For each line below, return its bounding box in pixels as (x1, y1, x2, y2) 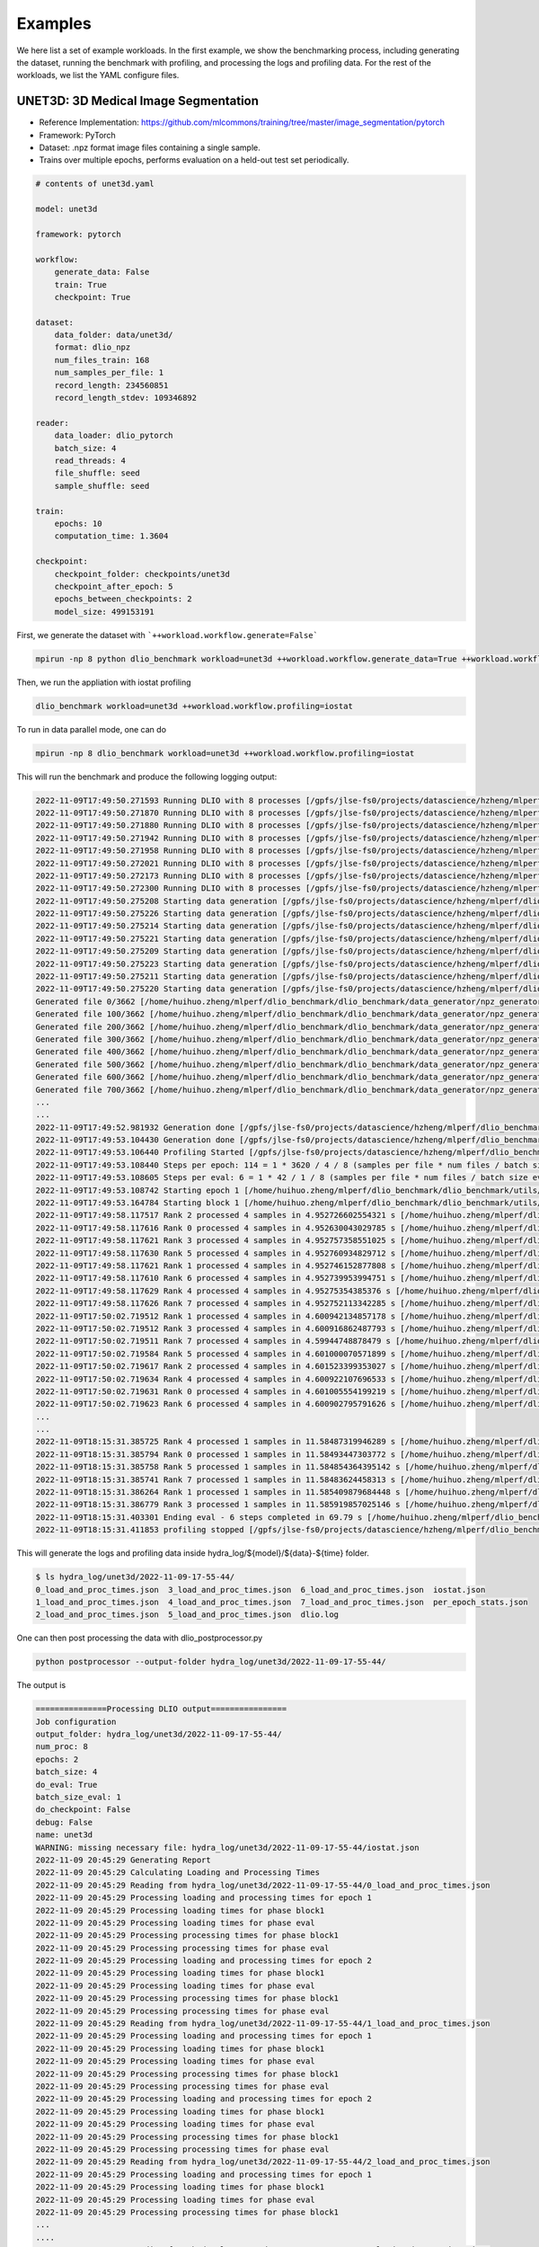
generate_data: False (54, 267, 150, 278)
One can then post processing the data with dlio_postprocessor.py (16, 1632, 263, 1644)
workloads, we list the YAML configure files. (16, 70, 180, 81)
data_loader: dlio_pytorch (54, 431, 174, 440)
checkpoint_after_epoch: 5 (54, 581, 174, 591)
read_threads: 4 (54, 455, 126, 466)
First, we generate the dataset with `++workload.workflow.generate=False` (16, 629, 319, 640)
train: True (54, 280, 108, 289)
